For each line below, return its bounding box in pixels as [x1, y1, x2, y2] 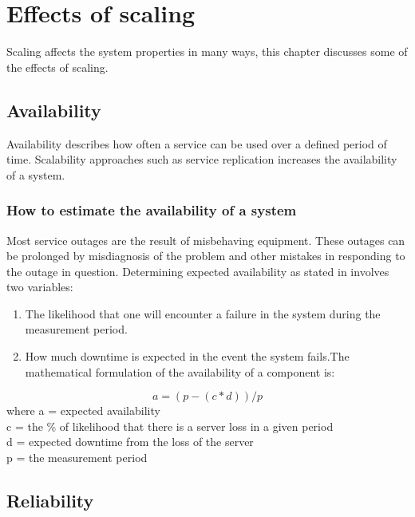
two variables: [6, 278, 73, 295]
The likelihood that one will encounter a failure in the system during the [25, 305, 381, 322]
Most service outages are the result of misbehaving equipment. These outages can [6, 231, 405, 248]
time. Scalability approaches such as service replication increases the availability [6, 151, 397, 168]
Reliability [6, 488, 94, 513]
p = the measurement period [6, 449, 148, 466]
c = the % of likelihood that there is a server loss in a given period [6, 417, 334, 434]
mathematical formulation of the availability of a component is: [25, 363, 335, 380]
